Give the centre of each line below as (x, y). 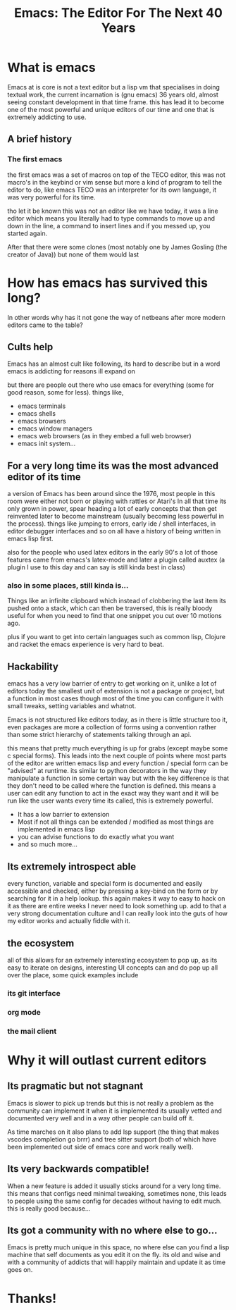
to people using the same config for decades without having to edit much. (114, 1201)
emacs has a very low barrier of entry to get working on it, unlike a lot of (112, 684)
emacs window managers (55, 428)
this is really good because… (49, 1208)
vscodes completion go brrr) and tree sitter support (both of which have (112, 1139)
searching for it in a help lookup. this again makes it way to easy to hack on (116, 898)
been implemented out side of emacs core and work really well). (100, 1147)
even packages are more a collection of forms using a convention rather (112, 727)
